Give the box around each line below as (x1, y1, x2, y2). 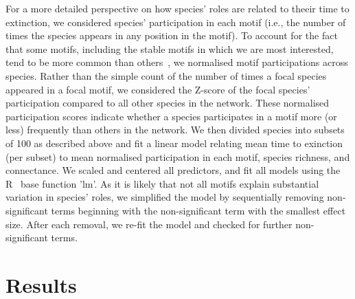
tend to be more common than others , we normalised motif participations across (5, 55, 348, 69)
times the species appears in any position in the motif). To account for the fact (5, 28, 338, 43)
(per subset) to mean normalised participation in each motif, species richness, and (5, 149, 350, 164)
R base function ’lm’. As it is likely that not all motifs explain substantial (5, 176, 319, 190)
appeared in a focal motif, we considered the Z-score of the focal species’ (5, 82, 310, 96)
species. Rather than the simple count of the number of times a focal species (5, 68, 327, 82)
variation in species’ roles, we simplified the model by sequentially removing (5, 190, 324, 204)
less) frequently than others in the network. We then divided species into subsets (5, 122, 345, 137)
